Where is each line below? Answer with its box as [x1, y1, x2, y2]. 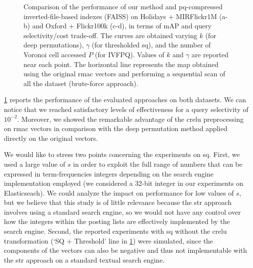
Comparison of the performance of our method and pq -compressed [23, 1, 223, 11]
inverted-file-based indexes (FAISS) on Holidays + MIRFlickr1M [23, 11, 217, 21]
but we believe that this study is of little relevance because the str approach [4, 197, 232, 207]
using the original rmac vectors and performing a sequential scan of [23, 68, 226, 79]
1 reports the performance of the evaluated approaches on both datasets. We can [4, 94, 246, 105]
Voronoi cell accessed [23, 49, 86, 59]
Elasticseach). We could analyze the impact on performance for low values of [4, 187, 234, 198]
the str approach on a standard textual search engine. [4, 254, 165, 265]
